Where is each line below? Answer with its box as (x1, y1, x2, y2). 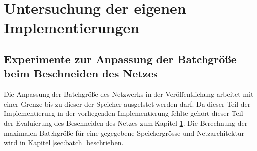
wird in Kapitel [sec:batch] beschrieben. (4, 137, 124, 148)
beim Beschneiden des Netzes (4, 66, 158, 81)
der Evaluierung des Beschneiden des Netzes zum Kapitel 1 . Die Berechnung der (4, 117, 248, 128)
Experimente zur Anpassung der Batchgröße (4, 51, 237, 66)
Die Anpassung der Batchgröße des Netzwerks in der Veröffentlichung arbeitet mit (4, 89, 254, 99)
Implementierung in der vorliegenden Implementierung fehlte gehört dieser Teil (4, 108, 243, 118)
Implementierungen (4, 17, 140, 38)
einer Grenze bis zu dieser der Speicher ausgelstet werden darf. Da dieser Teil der (4, 98, 251, 109)
